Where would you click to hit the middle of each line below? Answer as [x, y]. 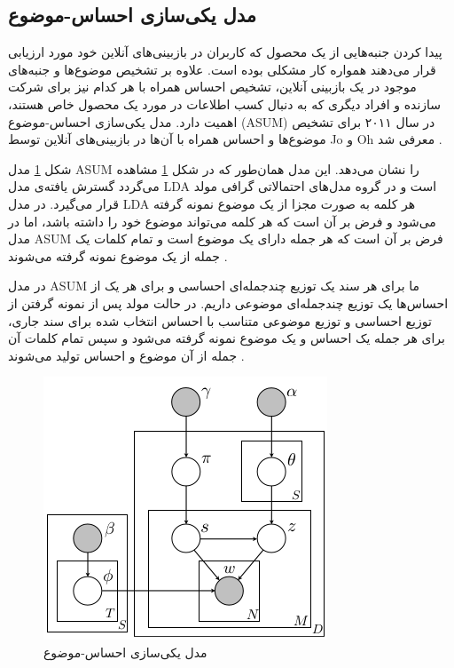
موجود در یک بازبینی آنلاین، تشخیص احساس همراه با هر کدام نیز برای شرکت [212, 87]
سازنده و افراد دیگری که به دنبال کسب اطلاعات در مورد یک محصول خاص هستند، [225, 103]
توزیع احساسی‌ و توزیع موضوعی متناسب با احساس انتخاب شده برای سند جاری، [220, 320]
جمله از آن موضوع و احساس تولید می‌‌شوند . [126, 355]
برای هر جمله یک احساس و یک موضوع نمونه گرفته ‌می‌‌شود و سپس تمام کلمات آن [227, 338]
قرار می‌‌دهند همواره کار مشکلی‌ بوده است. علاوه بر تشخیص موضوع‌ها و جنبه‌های [222, 69]
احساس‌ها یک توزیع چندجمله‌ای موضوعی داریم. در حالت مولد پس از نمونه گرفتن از [228, 302]
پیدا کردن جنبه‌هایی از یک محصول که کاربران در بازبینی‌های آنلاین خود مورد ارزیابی [225, 52]
